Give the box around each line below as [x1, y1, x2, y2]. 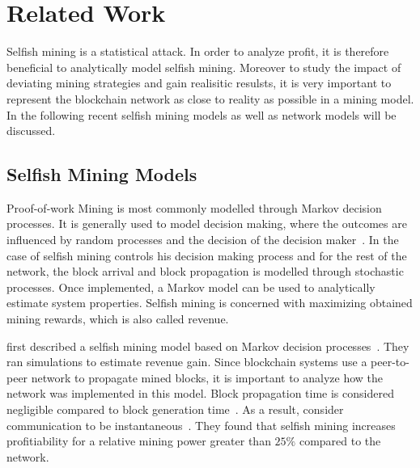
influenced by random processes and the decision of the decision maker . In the [6, 231, 399, 248]
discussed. [6, 122, 56, 139]
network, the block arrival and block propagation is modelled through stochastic [6, 263, 404, 280]
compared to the [299, 432, 381, 449]
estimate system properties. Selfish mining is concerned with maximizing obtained [6, 294, 413, 311]
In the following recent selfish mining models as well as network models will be [6, 106, 397, 123]
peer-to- [371, 353, 409, 370]
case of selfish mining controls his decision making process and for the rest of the [6, 247, 407, 264]
